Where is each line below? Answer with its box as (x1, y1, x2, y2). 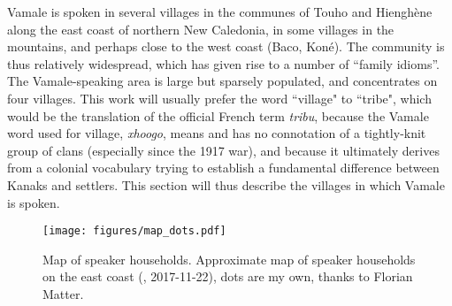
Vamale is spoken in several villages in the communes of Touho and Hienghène (7, 3, 433, 20)
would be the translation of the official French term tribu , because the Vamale (7, 106, 429, 125)
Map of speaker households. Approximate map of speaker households (42, 249, 416, 268)
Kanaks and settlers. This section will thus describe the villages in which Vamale (7, 175, 445, 194)
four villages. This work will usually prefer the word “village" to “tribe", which (7, 88, 432, 107)
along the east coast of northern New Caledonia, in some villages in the (7, 19, 395, 38)
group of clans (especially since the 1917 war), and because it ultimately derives (7, 141, 440, 159)
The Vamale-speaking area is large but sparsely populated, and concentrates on (7, 72, 438, 90)
